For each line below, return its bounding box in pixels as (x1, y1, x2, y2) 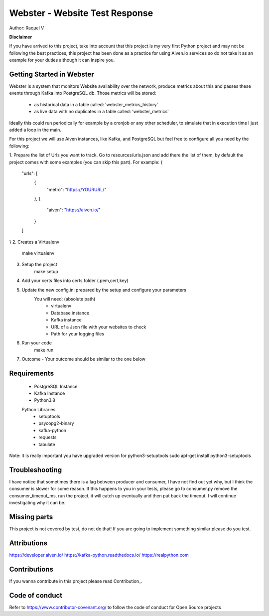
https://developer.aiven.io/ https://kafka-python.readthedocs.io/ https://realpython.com (9, 552, 189, 558)
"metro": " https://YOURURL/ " (46, 186, 107, 192)
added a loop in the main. (9, 127, 62, 133)
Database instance (51, 309, 90, 316)
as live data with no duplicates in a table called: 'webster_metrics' (34, 109, 169, 115)
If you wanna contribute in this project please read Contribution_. (9, 578, 142, 584)
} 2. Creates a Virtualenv (9, 239, 60, 245)
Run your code (21, 340, 52, 346)
